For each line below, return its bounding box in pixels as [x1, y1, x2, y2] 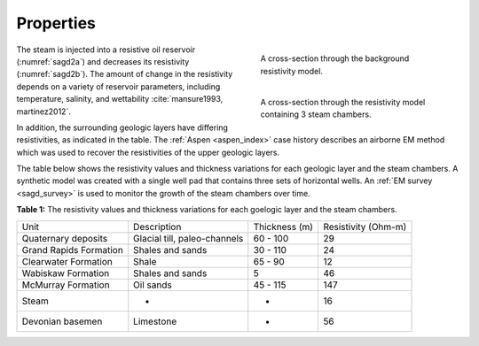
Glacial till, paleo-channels [133, 232, 244, 244]
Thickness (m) [253, 220, 314, 233]
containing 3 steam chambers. [260, 109, 372, 119]
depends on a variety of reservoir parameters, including [16, 81, 221, 92]
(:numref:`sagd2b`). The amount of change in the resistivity [16, 69, 233, 80]
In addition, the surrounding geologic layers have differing [16, 122, 228, 133]
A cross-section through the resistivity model [260, 96, 426, 107]
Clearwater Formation [21, 255, 113, 267]
